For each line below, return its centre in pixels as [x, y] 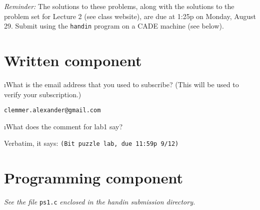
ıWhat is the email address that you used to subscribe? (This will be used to [121, 84]
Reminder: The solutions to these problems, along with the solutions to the [119, 6]
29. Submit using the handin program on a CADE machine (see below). [114, 26]
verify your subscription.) [43, 94]
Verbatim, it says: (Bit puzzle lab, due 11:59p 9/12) [91, 143]
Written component [73, 60]
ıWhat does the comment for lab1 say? [63, 126]
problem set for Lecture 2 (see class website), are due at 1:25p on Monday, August [130, 16]
